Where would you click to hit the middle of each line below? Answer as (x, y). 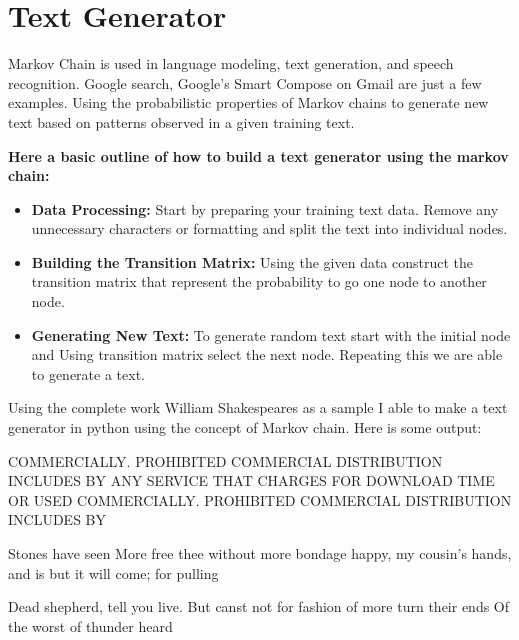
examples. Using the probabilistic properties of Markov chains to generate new (248, 102)
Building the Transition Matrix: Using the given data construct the (252, 261)
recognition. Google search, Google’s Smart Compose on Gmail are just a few (245, 82)
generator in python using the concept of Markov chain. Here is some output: (245, 427)
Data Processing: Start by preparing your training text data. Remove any (265, 208)
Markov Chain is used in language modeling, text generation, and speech (231, 63)
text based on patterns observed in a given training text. (181, 121)
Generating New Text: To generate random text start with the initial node (271, 334)
